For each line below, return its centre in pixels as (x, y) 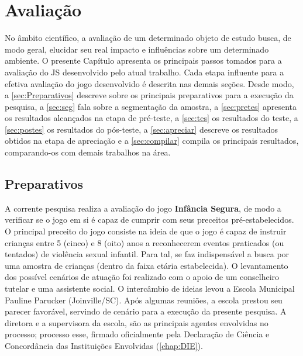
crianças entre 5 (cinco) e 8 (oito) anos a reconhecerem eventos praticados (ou (144, 242)
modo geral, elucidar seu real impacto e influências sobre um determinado (137, 49)
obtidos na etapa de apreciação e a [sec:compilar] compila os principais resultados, (152, 141)
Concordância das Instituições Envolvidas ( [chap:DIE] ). (104, 345)
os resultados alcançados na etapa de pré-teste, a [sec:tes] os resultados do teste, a (151, 118)
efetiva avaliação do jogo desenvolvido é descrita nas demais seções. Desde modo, (149, 83)
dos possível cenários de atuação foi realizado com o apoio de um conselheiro (142, 277)
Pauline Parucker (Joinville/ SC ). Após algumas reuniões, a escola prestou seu (144, 300)
